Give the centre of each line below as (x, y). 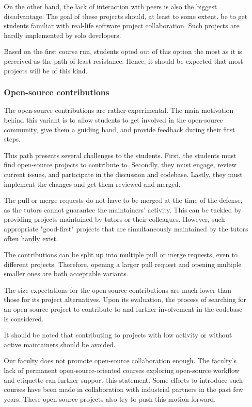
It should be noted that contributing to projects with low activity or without (118, 335)
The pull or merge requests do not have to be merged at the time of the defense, (123, 200)
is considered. (24, 318)
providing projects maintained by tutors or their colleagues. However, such (114, 219)
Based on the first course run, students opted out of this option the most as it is (123, 51)
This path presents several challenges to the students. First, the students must (120, 155)
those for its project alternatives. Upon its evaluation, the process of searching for (125, 299)
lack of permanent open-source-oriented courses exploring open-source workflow (122, 370)
